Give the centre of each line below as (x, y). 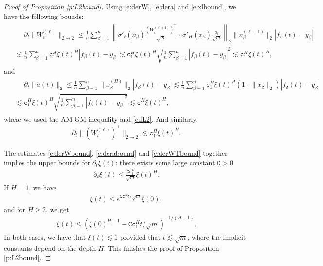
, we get (57, 209)
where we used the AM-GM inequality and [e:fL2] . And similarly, (101, 118)
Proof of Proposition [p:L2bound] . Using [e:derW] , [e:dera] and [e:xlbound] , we (120, 6)
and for (15, 209)
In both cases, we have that (45, 237)
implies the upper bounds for (47, 162)
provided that (140, 237)
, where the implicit (217, 237)
